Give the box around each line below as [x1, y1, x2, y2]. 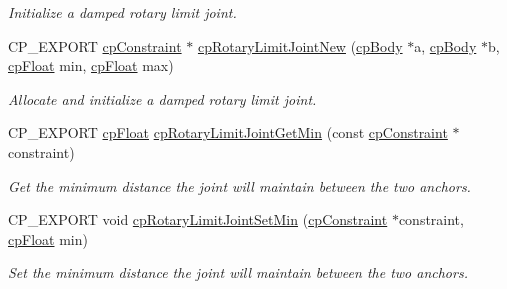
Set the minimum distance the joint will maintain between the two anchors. [8, 262, 468, 283]
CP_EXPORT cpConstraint [8, 35, 182, 56]
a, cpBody [414, 35, 477, 56]
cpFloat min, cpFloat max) [8, 55, 174, 76]
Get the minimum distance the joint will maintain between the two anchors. [8, 175, 471, 196]
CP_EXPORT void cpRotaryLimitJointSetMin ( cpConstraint [8, 209, 388, 230]
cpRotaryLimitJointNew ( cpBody [197, 35, 403, 56]
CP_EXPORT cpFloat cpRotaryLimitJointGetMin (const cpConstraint [8, 122, 448, 143]
